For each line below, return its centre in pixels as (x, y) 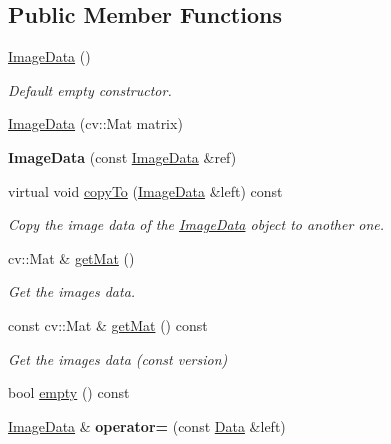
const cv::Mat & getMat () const (108, 324)
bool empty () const (69, 392)
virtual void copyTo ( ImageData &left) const (145, 190)
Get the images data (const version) (118, 358)
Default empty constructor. (90, 89)
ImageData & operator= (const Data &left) (147, 425)
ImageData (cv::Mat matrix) (95, 123)
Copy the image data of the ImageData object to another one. (196, 224)
